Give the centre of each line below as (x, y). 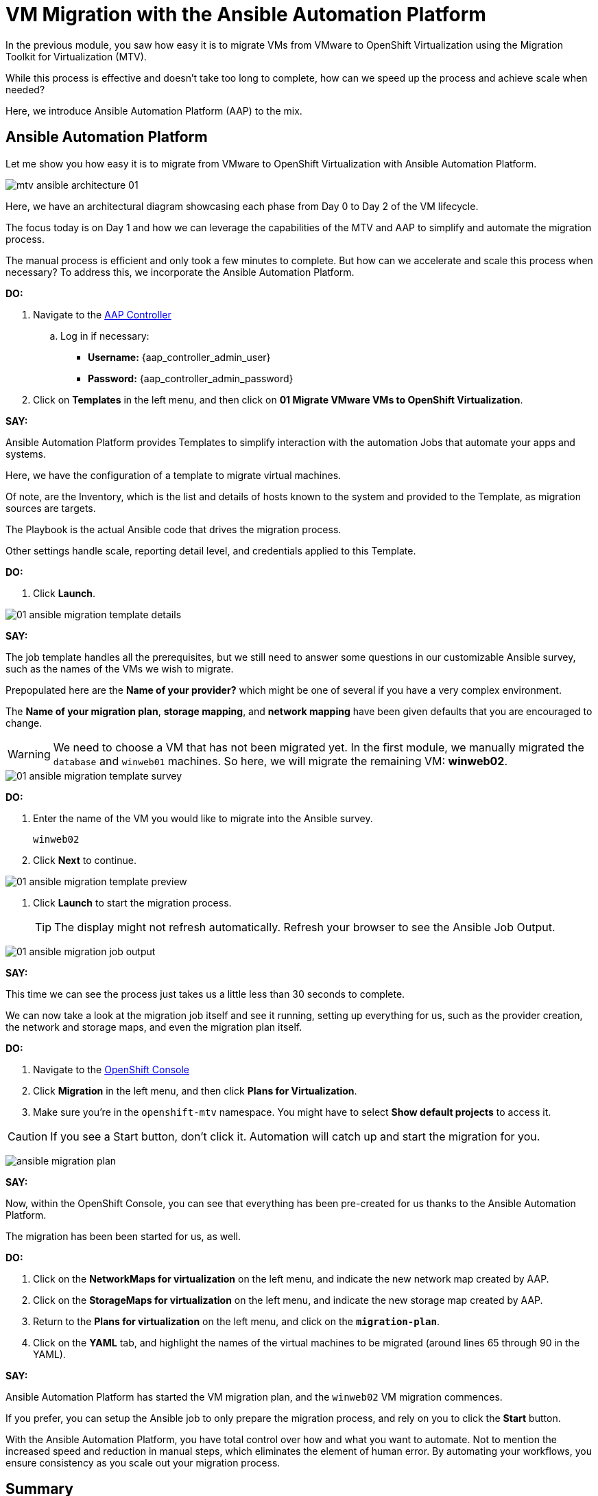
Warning (29, 754)
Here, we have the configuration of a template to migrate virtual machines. (174, 475)
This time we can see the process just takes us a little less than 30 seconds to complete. (205, 994)
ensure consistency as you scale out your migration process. (143, 1462)
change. (24, 723)
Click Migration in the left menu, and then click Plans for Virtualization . (195, 1090)
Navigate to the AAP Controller (102, 314)
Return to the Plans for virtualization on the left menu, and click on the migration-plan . (236, 1321)
